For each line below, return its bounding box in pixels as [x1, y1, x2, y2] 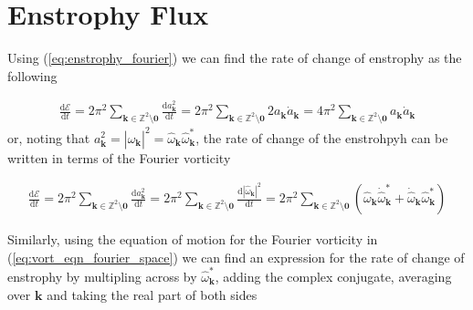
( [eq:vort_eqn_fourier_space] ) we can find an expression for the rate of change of [7, 247, 465, 266]
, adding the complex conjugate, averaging [215, 266, 452, 285]
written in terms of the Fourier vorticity [7, 148, 231, 167]
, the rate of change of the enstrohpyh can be [195, 128, 448, 147]
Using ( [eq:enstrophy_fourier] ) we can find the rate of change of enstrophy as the [7, 48, 462, 67]
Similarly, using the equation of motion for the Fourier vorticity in [7, 230, 378, 249]
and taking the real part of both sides [47, 284, 258, 304]
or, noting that [7, 128, 90, 147]
